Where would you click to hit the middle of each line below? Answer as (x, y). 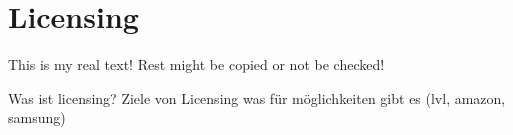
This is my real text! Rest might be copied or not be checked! (196, 64)
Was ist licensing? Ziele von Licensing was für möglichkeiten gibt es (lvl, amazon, (257, 97)
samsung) (37, 117)
